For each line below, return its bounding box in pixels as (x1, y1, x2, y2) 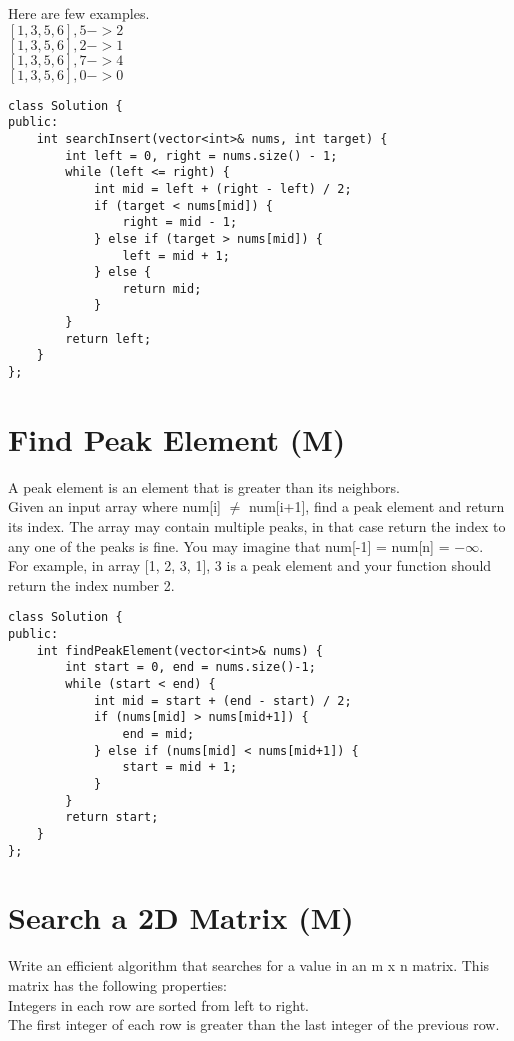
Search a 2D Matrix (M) (8, 897, 354, 938)
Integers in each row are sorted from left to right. (8, 994, 309, 1015)
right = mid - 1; (122, 215, 238, 230)
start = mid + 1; (122, 760, 238, 775)
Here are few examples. (8, 3, 150, 23)
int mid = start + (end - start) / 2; (93, 693, 352, 708)
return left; (65, 331, 152, 346)
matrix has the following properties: (8, 975, 227, 995)
